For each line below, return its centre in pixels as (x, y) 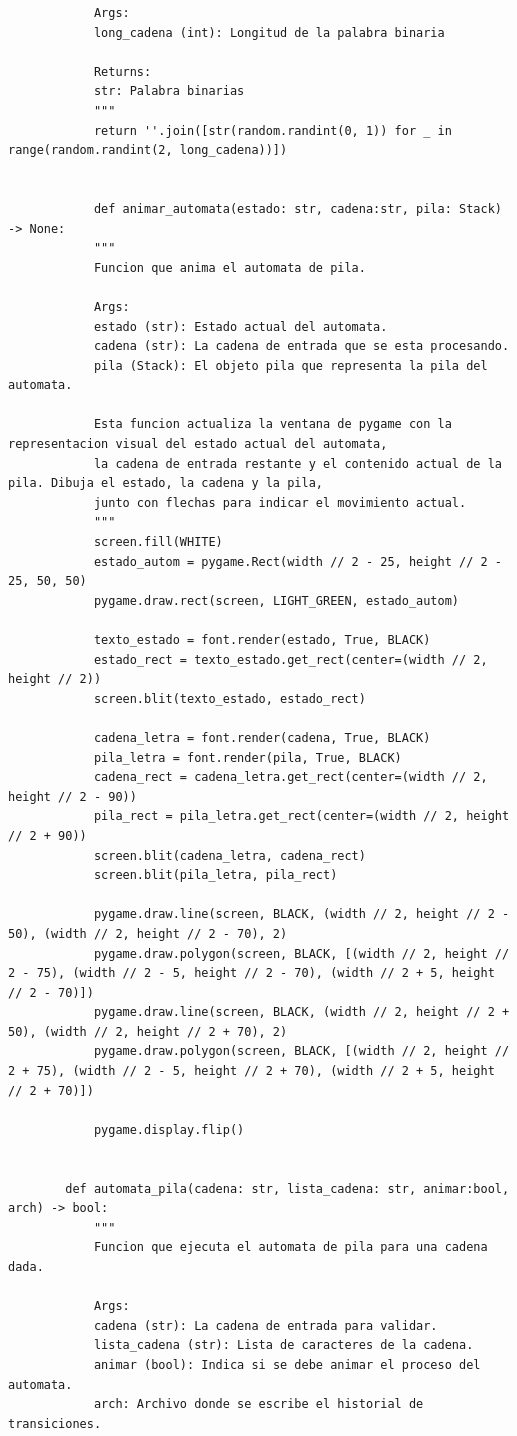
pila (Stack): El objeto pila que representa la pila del (290, 365)
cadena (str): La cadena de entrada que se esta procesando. (301, 346)
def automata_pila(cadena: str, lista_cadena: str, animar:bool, (287, 1188)
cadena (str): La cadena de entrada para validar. (265, 1325)
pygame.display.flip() (169, 1129)
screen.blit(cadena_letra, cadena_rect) (229, 855)
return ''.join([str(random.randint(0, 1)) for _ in (272, 130)
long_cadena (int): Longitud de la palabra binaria (269, 32)
